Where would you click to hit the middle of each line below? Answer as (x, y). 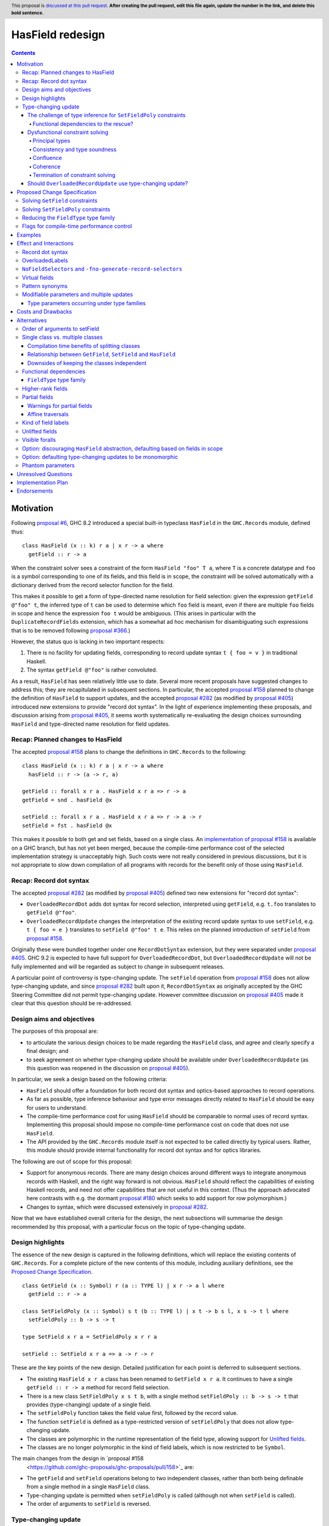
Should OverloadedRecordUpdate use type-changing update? (108, 184)
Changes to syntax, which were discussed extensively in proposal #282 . (117, 1207)
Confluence (47, 158)
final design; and (48, 1051)
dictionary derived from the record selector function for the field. (92, 585)
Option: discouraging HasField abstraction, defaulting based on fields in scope (122, 448)
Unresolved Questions (44, 474)
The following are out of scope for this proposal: (72, 1161)
